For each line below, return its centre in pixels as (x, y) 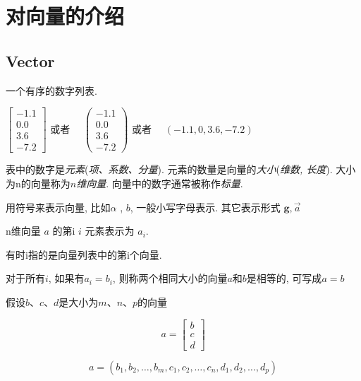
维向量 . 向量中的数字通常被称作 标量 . (160, 183)
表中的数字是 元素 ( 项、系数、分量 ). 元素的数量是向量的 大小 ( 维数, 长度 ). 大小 (181, 169)
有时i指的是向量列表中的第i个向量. (84, 254)
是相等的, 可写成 (284, 278)
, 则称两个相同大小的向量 (170, 278)
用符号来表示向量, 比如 (58, 207)
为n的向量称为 (38, 183)
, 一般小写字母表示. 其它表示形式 (205, 207)
